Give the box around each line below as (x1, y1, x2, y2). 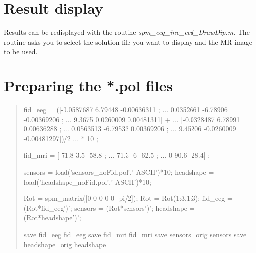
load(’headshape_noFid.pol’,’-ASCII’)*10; (23, 176, 151, 187)
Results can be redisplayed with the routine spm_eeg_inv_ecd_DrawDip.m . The (4, 27, 250, 37)
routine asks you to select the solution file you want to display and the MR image (4, 36, 252, 47)
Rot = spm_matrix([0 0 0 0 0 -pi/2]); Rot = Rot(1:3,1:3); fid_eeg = (23, 193, 233, 203)
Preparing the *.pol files (4, 75, 173, 96)
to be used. (4, 46, 38, 57)
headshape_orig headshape (23, 239, 106, 249)
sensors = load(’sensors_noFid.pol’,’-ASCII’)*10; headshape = (23, 167, 214, 177)
